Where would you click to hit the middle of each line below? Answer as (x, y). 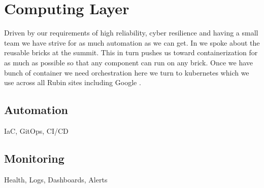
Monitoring (34, 158)
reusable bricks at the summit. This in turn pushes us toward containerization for (131, 52)
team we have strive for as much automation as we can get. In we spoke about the (132, 42)
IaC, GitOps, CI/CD (36, 130)
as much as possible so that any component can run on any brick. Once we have (129, 62)
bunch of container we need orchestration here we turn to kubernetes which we (127, 72)
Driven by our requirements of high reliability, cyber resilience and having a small (131, 33)
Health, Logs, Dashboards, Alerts (56, 179)
